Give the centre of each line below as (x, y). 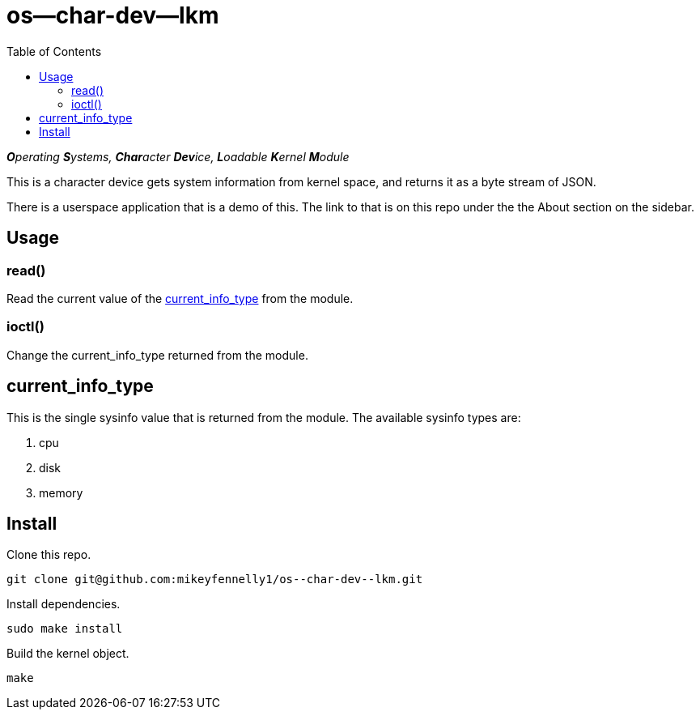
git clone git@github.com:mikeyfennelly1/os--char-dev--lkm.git (215, 580)
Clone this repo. (49, 555)
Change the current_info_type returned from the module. (157, 355)
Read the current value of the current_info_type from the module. (180, 298)
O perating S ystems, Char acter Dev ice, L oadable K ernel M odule (178, 156)
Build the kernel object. (68, 654)
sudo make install (65, 629)
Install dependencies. (64, 604)
